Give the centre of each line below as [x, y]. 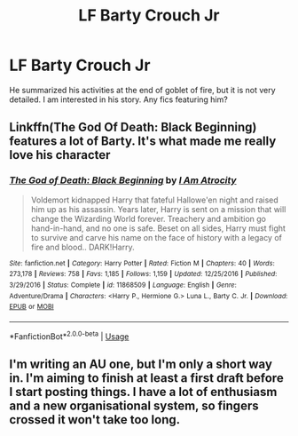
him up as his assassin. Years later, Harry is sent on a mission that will [158, 209]
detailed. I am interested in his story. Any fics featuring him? [118, 99]
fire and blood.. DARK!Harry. [82, 247]
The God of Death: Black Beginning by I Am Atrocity [123, 180]
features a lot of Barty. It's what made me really [143, 142]
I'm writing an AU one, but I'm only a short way [141, 364]
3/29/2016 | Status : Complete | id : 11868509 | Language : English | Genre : [123, 285]
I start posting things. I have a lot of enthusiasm [143, 392]
